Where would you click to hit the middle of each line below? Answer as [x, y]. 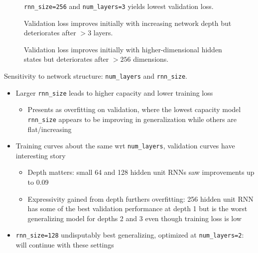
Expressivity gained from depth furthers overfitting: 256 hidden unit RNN [140, 198]
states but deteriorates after [66, 59]
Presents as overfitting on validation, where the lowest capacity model [134, 109]
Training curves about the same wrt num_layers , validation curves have [125, 146]
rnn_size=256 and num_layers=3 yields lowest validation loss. [119, 6]
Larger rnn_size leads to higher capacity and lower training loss [114, 92]
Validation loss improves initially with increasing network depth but [128, 23]
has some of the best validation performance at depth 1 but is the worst [137, 208]
